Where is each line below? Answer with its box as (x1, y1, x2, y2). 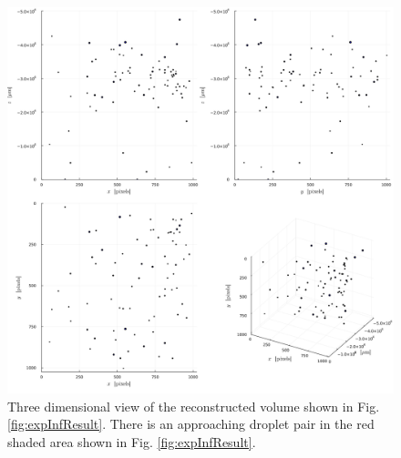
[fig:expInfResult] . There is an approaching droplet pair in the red (7, 414, 375, 433)
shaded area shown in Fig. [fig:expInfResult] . (7, 432, 256, 451)
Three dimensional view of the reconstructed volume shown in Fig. (7, 396, 380, 415)
